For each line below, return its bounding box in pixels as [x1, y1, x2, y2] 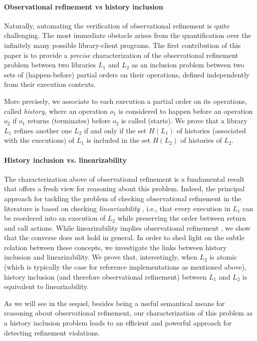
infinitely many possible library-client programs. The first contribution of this [4, 39, 241, 50]
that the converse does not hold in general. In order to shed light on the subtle [4, 232, 245, 243]
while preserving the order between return [117, 213, 246, 223]
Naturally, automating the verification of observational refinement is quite [4, 20, 230, 30]
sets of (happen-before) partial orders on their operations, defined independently [4, 69, 250, 79]
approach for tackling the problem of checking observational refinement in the [4, 193, 242, 203]
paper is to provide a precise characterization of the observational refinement [4, 49, 239, 60]
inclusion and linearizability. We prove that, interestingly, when [4, 252, 198, 262]
